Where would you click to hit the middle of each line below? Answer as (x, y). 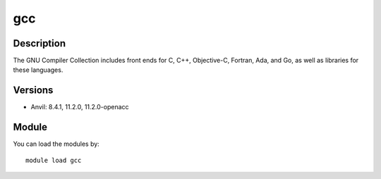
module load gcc (54, 160)
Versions (33, 91)
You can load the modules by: (56, 144)
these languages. (38, 70)
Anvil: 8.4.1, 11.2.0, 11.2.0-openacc (80, 107)
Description (40, 43)
